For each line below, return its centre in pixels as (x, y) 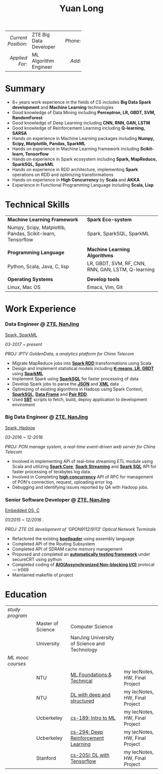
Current (18, 38)
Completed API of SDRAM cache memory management (67, 549)
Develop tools (103, 279)
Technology (84, 650)
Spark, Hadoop (20, 427)
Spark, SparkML (21, 335)
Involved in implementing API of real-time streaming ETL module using (82, 461)
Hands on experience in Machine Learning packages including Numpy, (83, 138)
